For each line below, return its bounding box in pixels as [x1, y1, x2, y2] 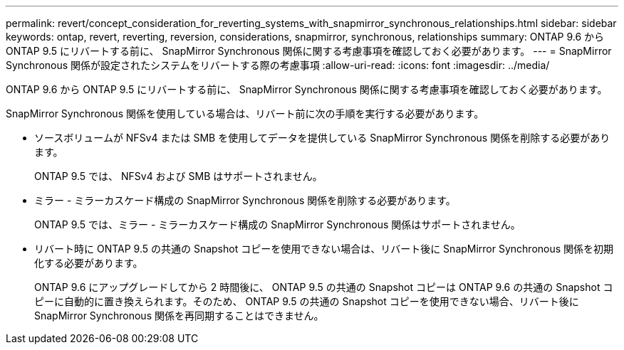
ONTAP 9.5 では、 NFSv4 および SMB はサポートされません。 [34, 170, 323, 182]
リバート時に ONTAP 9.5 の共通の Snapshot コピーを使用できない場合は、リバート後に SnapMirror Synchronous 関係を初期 [34, 243, 614, 255]
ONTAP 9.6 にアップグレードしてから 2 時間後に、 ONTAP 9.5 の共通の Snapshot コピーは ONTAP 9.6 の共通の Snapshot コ [34, 281, 613, 293]
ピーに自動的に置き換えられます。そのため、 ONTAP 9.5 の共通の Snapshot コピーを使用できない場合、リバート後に [34, 295, 579, 307]
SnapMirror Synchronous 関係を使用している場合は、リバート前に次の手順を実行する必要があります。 [6, 107, 484, 120]
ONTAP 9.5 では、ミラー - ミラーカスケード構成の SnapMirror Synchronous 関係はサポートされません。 [34, 218, 521, 230]
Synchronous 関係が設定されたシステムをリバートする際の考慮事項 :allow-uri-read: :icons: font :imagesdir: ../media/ [6, 59, 550, 71]
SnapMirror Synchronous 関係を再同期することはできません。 [34, 309, 324, 322]
